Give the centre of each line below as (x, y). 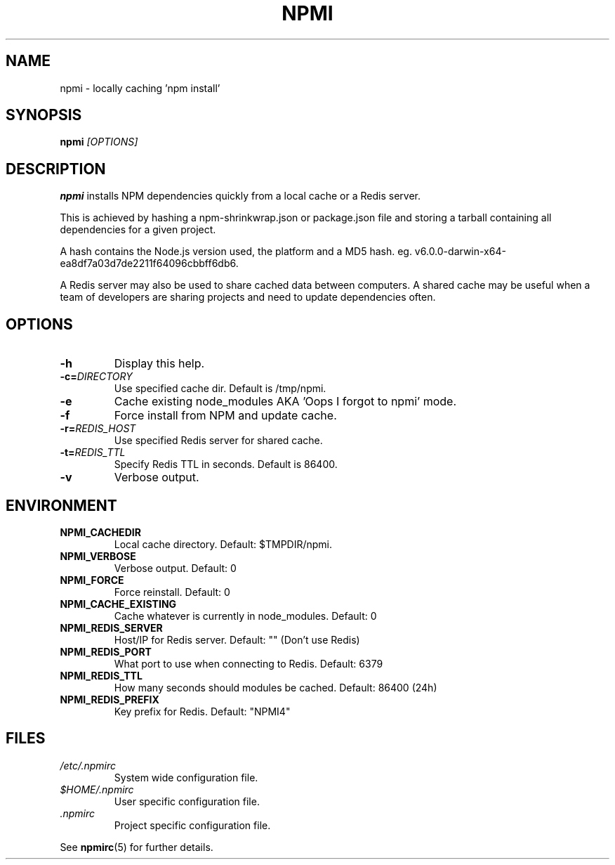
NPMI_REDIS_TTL (101, 675)
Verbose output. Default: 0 (175, 568)
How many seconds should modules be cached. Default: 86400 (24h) (276, 687)
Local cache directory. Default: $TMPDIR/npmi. (223, 544)
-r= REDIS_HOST (98, 429)
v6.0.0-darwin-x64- (460, 252)
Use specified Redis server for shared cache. (218, 441)
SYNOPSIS (44, 115)
